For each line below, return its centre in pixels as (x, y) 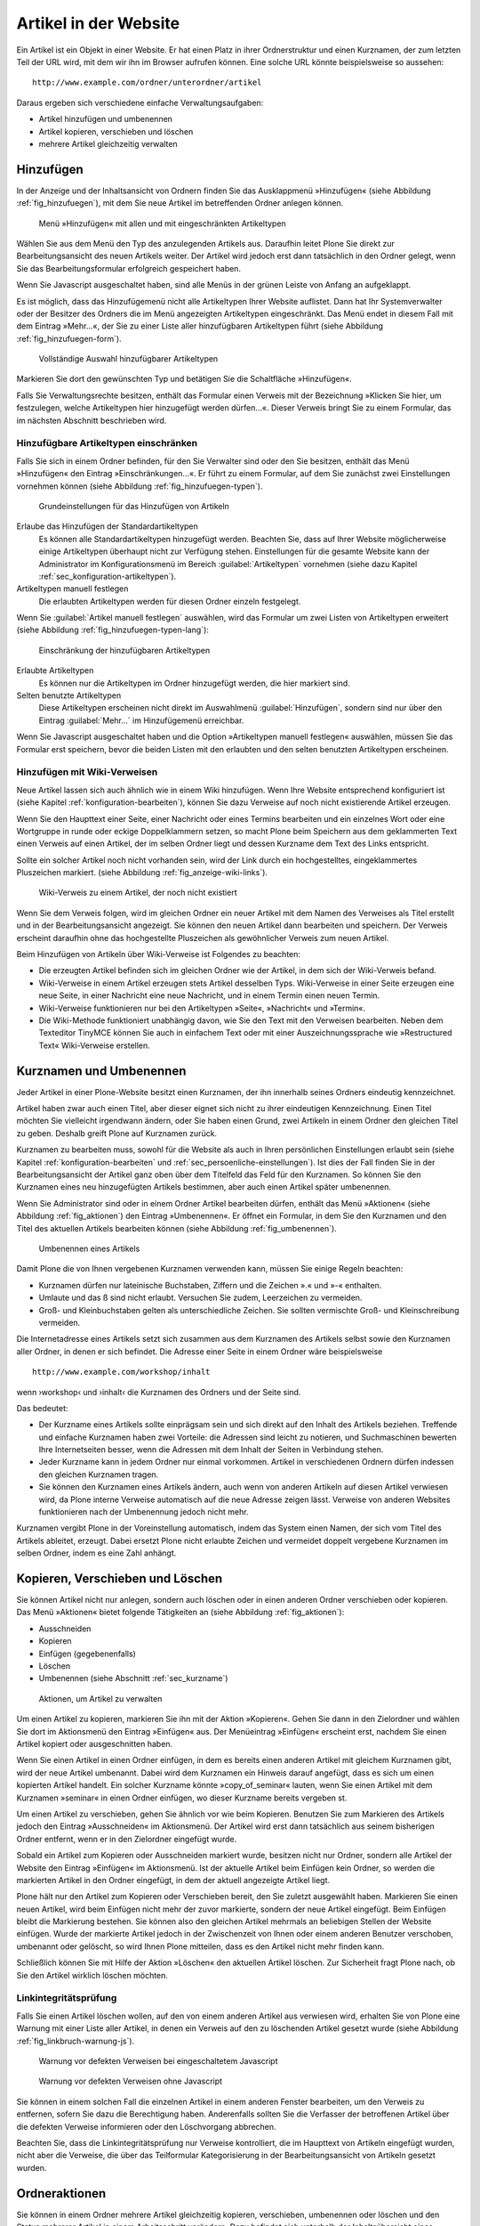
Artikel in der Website (98, 23)
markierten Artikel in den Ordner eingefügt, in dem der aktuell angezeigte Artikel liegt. (173, 1880)
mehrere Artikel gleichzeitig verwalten (108, 143)
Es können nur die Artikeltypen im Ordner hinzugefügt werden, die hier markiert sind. (194, 683)
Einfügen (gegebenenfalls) (88, 1653)
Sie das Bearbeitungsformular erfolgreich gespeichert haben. (129, 268)
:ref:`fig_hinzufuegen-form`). (69, 338)
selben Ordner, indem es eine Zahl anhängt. (96, 1553)
